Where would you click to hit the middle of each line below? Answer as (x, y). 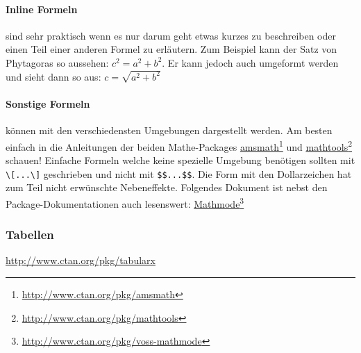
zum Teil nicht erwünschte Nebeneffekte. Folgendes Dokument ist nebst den (167, 187)
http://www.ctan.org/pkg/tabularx (81, 260)
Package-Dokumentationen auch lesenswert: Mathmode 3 (125, 202)
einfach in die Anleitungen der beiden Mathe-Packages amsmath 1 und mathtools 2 (179, 145)
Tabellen (30, 235)
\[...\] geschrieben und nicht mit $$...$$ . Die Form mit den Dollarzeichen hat (179, 173)
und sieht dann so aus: (53, 76)
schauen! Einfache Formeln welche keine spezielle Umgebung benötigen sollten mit (180, 160)
